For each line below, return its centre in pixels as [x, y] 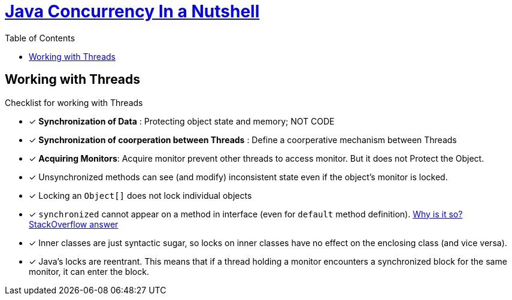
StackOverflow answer [74, 224]
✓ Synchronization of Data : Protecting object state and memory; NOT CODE [182, 121]
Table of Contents [40, 38]
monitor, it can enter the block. [89, 271]
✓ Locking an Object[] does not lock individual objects [140, 195]
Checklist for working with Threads [74, 102]
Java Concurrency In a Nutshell [132, 11]
